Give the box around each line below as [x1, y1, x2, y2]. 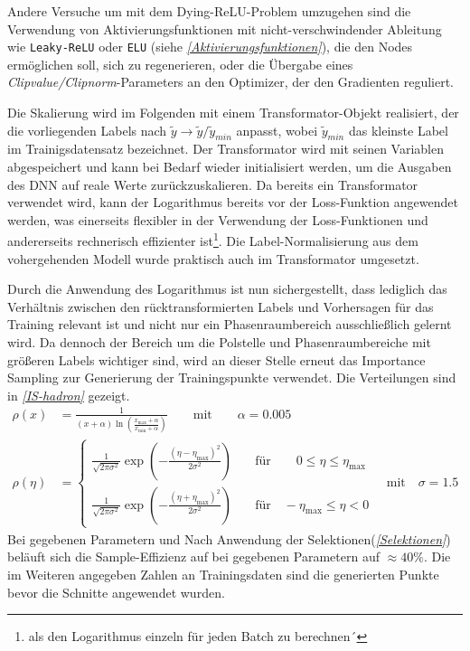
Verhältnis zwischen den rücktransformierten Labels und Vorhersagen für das [7, 297, 434, 316]
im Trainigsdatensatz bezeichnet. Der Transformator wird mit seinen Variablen [7, 139, 445, 158]
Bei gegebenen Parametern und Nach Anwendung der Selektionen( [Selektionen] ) [7, 529, 451, 548]
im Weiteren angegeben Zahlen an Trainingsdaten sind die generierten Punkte [7, 565, 439, 584]
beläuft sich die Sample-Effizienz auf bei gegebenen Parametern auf [7, 547, 380, 566]
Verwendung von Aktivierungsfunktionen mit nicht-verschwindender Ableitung [7, 19, 442, 38]
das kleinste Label [348, 120, 448, 139]
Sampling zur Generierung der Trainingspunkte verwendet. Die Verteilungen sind [7, 368, 456, 387]
